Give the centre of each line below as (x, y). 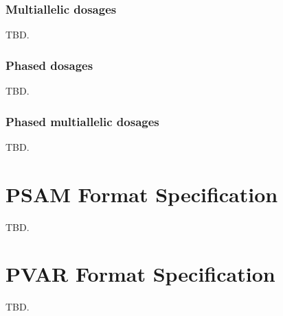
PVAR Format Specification (140, 274)
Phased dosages (49, 65)
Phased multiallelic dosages (82, 121)
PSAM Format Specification (142, 194)
